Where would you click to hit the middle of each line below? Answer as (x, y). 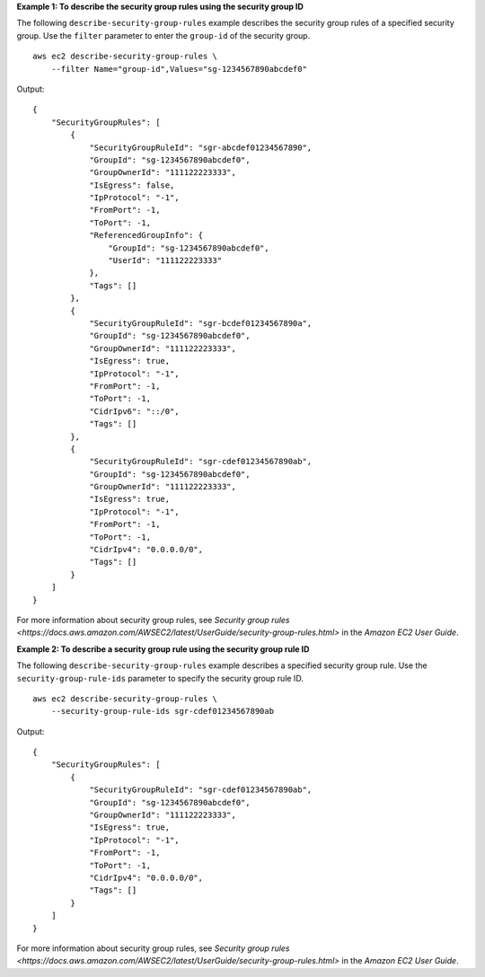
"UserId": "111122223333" (165, 261)
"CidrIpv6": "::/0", (134, 411)
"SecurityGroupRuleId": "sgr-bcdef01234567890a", (201, 323)
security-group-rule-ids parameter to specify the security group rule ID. (160, 678)
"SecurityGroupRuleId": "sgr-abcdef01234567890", (201, 147)
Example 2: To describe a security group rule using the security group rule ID (163, 649)
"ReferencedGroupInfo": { (146, 235)
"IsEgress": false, (132, 185)
